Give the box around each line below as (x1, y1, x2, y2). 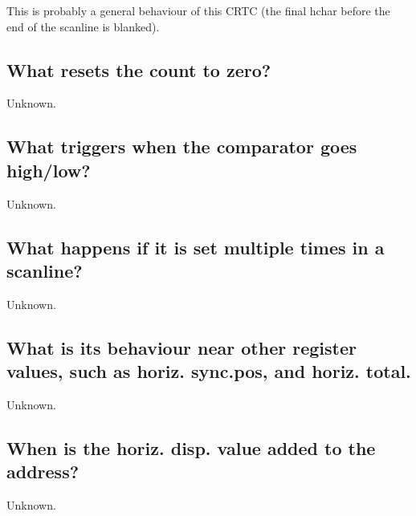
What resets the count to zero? (6, 57, 271, 82)
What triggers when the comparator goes (6, 134, 357, 159)
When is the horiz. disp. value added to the (6, 435, 376, 460)
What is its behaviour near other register (6, 335, 357, 360)
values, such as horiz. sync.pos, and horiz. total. (6, 359, 411, 384)
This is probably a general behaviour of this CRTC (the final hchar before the (6, 2, 390, 18)
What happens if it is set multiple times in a (6, 234, 385, 259)
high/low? (6, 157, 91, 182)
